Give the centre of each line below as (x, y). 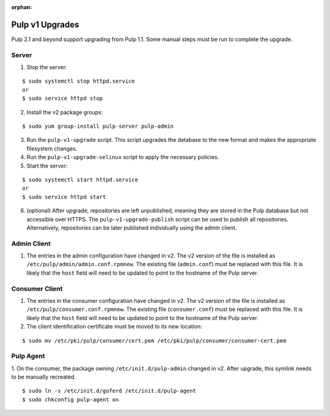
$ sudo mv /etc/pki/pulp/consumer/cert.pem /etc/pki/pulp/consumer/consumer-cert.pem (154, 340)
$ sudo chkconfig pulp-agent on (71, 399)
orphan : (22, 7)
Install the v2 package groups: (65, 112)
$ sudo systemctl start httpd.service (80, 180)
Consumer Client (37, 289)
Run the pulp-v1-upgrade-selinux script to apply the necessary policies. (123, 157)
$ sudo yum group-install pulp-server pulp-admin (98, 126)
